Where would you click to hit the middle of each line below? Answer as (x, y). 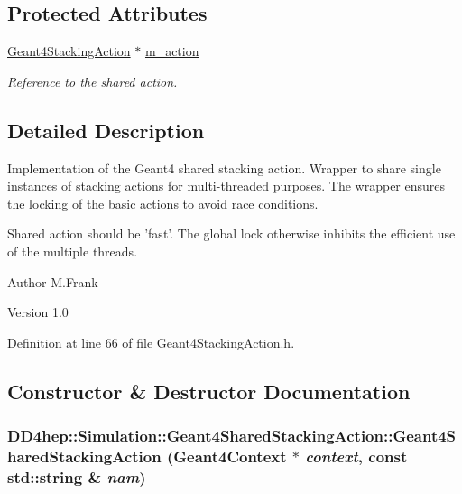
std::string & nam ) (77, 476)
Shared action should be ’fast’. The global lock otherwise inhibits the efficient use (231, 233)
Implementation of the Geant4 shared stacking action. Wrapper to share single (224, 168)
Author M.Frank (53, 281)
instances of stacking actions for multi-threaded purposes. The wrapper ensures (226, 186)
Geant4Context (230, 456)
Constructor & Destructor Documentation (209, 391)
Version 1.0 (38, 312)
